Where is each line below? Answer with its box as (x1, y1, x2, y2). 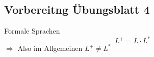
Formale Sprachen (4, 25, 60, 36)
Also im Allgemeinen (17, 43, 83, 53)
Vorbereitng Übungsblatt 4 (4, 2, 150, 17)
